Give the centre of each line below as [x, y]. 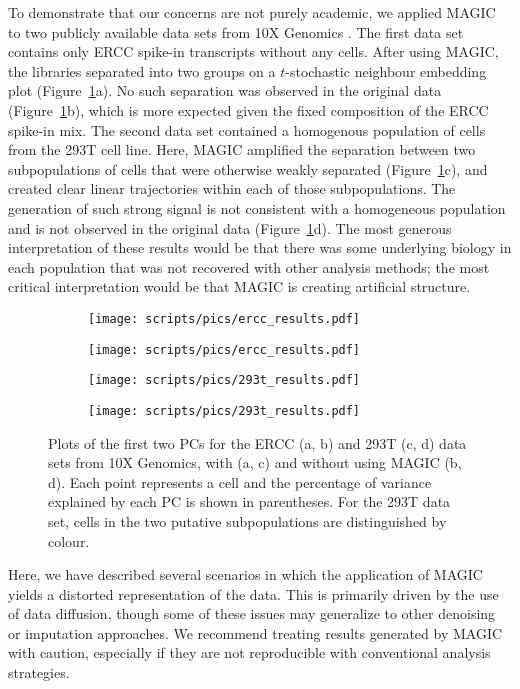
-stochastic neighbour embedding [386, 70]
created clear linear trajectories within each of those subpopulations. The [232, 188]
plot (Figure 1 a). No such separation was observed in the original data [225, 90]
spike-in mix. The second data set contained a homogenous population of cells [247, 129]
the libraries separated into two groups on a [142, 70]
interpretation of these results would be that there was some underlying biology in [260, 247]
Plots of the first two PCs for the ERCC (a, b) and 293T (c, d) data [257, 442]
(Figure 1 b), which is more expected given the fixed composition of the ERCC [248, 109]
